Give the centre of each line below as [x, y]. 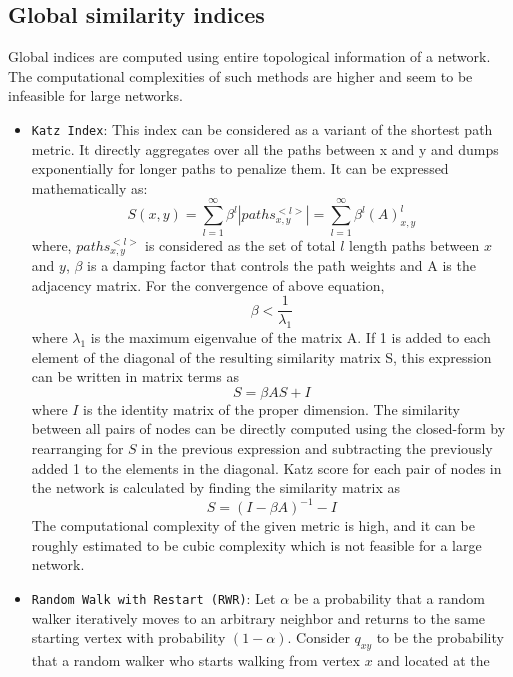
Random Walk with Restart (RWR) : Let [153, 598]
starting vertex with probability [128, 637]
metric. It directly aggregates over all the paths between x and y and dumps [265, 148]
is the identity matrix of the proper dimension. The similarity [271, 408]
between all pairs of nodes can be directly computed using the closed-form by [268, 428]
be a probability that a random [389, 598]
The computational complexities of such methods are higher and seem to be [240, 75]
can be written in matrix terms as [135, 376]
